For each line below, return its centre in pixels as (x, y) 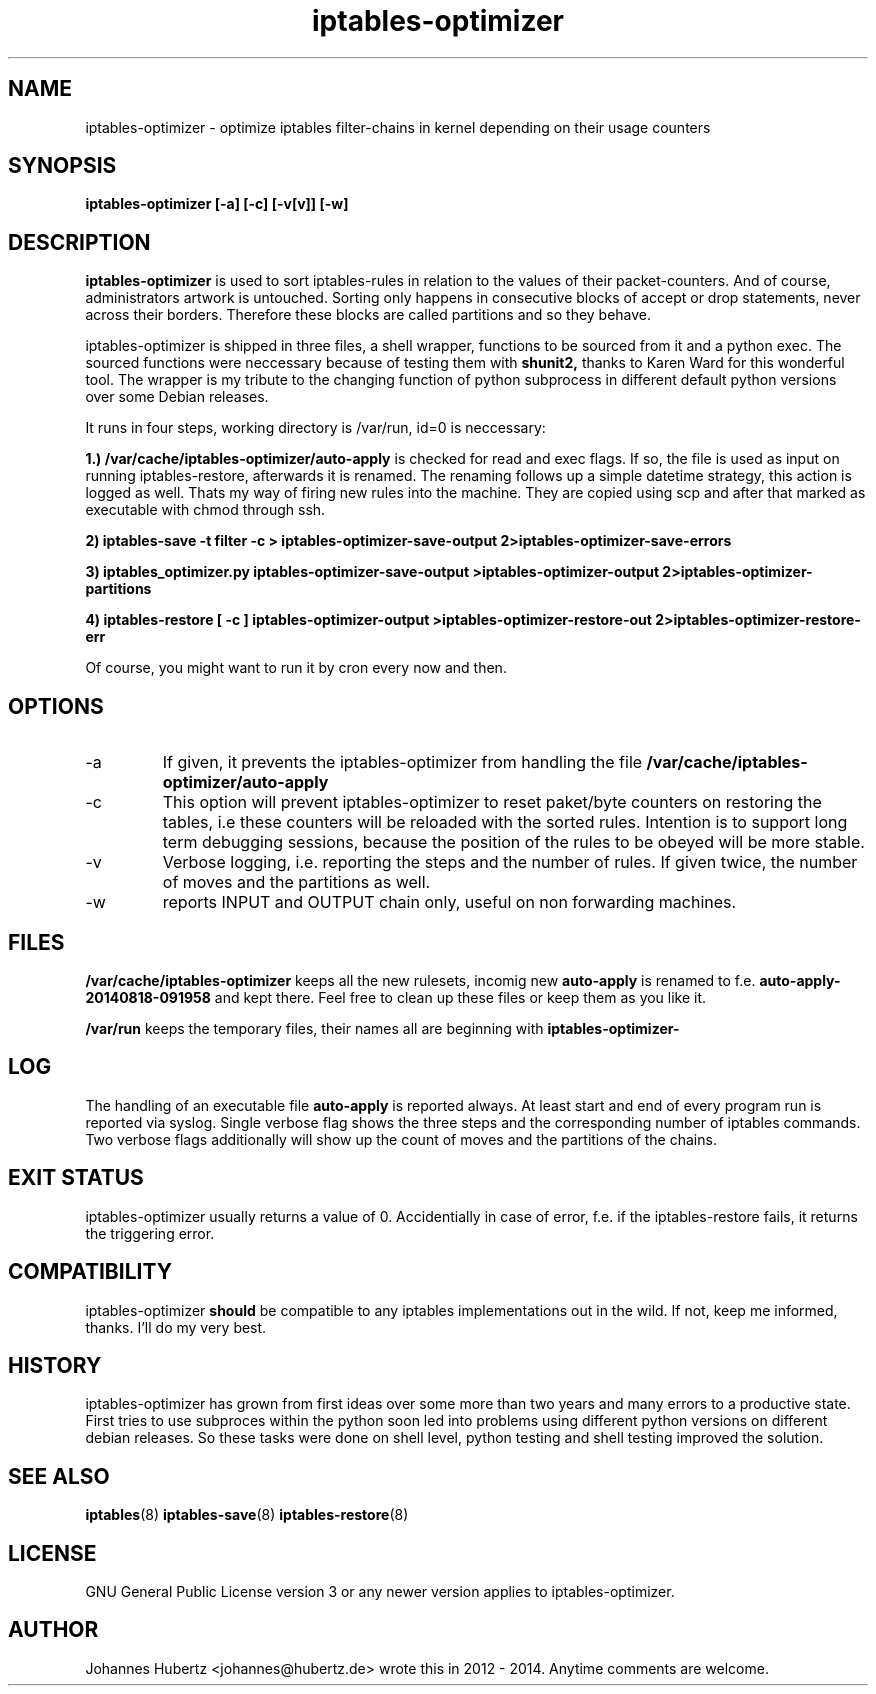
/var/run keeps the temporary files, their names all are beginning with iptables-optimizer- (382, 1028)
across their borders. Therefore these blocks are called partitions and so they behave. (368, 315)
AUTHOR (53, 1630)
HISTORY (55, 1365)
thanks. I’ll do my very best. (176, 1327)
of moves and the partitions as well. (296, 882)
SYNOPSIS (62, 166)
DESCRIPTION (79, 242)
